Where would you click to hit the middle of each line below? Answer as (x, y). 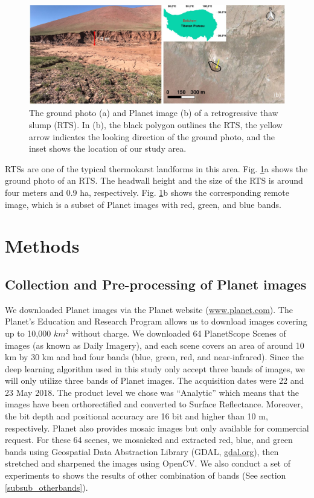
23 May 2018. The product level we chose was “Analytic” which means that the (152, 392)
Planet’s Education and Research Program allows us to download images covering (156, 321)
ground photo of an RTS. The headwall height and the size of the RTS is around (154, 180)
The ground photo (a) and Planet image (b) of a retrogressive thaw (154, 113)
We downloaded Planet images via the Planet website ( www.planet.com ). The (149, 309)
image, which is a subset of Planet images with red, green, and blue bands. (143, 204)
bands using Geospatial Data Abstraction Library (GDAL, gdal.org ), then (142, 451)
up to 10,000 (28, 333)
